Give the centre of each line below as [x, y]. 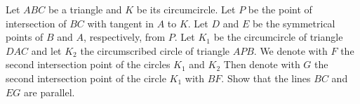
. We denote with [291, 50]
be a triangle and [85, 9]
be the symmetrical [294, 23]
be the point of [280, 9]
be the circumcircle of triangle [278, 37]
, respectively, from [125, 37]
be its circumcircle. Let [186, 9]
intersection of [36, 23]
